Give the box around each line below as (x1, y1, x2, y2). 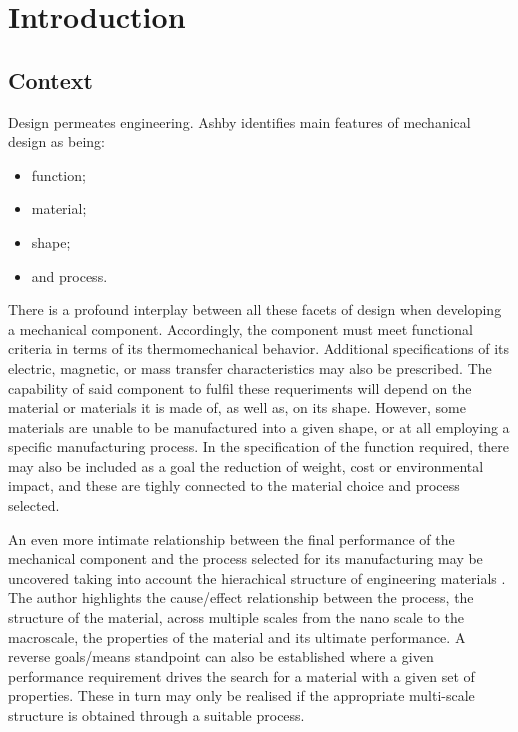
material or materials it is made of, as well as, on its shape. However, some (8, 397, 466, 418)
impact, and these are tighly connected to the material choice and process (8, 475, 460, 496)
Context (8, 64, 93, 95)
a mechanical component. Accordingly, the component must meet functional (8, 318, 473, 339)
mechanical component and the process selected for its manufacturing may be (8, 548, 483, 569)
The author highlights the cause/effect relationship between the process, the (8, 587, 474, 608)
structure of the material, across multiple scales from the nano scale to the (8, 607, 464, 628)
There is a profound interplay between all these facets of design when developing (8, 299, 502, 320)
